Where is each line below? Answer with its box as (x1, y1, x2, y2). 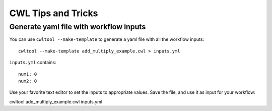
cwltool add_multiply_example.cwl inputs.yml (9, 98, 103, 104)
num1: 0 (18, 71, 37, 77)
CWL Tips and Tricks (9, 8, 98, 19)
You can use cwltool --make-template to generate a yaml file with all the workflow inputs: (9, 36, 205, 42)
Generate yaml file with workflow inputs (9, 22, 146, 31)
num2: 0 (18, 78, 37, 84)
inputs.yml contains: (9, 60, 56, 66)
